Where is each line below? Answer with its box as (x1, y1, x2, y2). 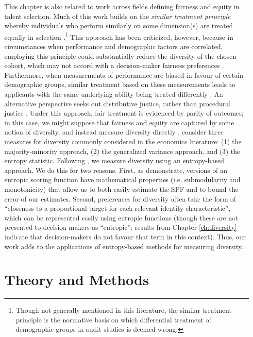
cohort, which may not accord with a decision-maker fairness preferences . (4, 60, 224, 70)
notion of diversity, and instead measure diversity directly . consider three (4, 127, 224, 137)
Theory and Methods (4, 270, 149, 289)
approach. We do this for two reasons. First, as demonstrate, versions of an (4, 165, 228, 175)
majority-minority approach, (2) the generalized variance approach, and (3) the (4, 146, 240, 156)
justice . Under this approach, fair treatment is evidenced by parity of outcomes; (4, 108, 244, 118)
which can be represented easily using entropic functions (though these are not (4, 212, 238, 222)
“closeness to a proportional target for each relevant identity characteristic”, (4, 203, 231, 213)
